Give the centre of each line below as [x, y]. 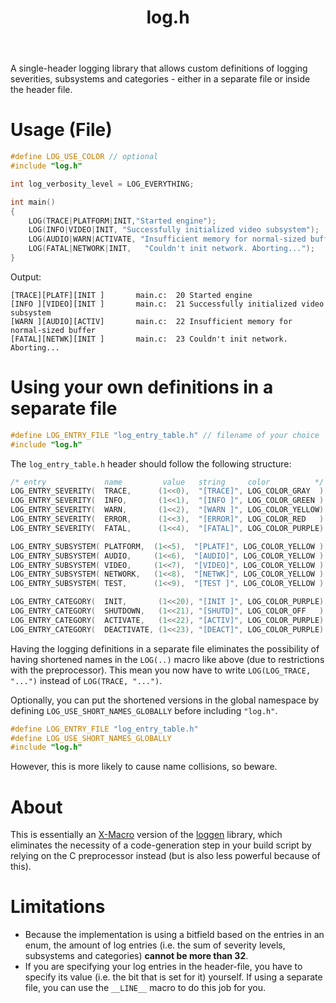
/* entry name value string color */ [167, 482]
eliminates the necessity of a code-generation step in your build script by [161, 845]
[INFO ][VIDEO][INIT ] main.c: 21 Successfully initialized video [167, 304]
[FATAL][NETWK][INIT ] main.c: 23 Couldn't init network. [149, 339]
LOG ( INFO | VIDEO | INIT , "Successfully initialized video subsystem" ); [174, 230]
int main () [33, 202]
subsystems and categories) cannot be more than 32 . [136, 956]
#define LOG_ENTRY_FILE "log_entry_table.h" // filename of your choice [165, 435]
